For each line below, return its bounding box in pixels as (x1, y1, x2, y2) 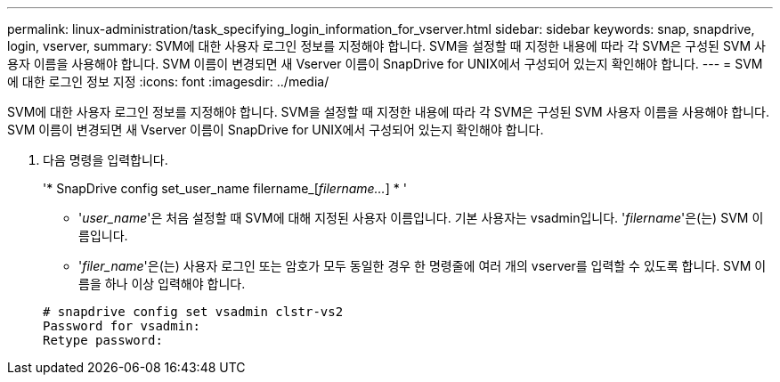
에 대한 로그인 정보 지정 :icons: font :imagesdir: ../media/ (7, 74, 329, 89)
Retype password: (43, 333, 163, 347)
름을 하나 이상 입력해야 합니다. (78, 276, 246, 291)
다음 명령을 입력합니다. (43, 152, 168, 167)
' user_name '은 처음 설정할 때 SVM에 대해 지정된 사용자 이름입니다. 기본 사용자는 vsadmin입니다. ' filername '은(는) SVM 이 (78, 210, 764, 225)
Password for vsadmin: (43, 319, 201, 333)
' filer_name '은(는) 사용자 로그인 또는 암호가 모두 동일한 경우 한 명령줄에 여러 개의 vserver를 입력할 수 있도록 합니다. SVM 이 (78, 258, 767, 273)
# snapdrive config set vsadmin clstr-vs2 (43, 305, 344, 319)
